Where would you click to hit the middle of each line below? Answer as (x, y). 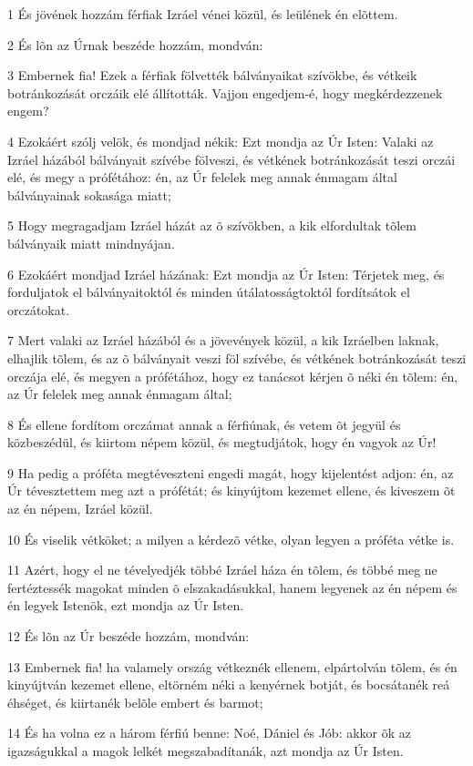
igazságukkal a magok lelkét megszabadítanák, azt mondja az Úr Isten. (206, 751)
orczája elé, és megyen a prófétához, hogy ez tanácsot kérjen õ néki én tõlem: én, (233, 376)
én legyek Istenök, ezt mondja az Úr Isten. (126, 605)
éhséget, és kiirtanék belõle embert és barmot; (135, 702)
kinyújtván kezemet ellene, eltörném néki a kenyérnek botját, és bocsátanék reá (229, 684)
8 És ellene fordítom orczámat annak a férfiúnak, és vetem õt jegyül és (204, 424)
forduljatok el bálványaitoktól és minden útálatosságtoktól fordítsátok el (209, 292)
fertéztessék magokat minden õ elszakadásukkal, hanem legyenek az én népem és (232, 587)
